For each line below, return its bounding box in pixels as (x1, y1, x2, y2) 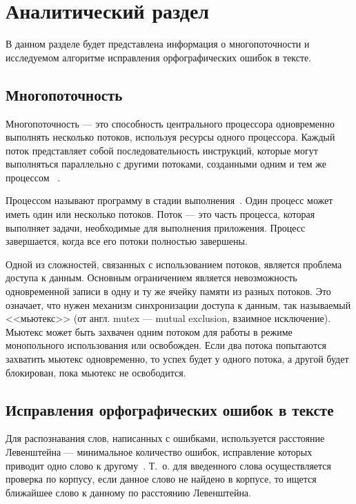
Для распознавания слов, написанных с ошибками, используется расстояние (6, 431, 325, 445)
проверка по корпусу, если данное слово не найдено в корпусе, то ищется (6, 472, 317, 486)
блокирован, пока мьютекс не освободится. (6, 365, 186, 379)
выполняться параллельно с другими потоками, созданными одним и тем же (6, 157, 326, 171)
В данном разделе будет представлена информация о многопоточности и (6, 37, 310, 51)
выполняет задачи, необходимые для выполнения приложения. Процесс (6, 220, 306, 234)
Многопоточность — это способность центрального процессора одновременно (6, 116, 335, 130)
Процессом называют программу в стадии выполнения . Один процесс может (6, 193, 333, 208)
